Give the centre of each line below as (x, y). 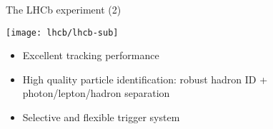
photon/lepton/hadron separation (96, 93)
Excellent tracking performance (91, 55)
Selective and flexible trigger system (101, 117)
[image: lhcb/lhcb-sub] (62, 32)
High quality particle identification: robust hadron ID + (145, 79)
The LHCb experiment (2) (64, 9)
